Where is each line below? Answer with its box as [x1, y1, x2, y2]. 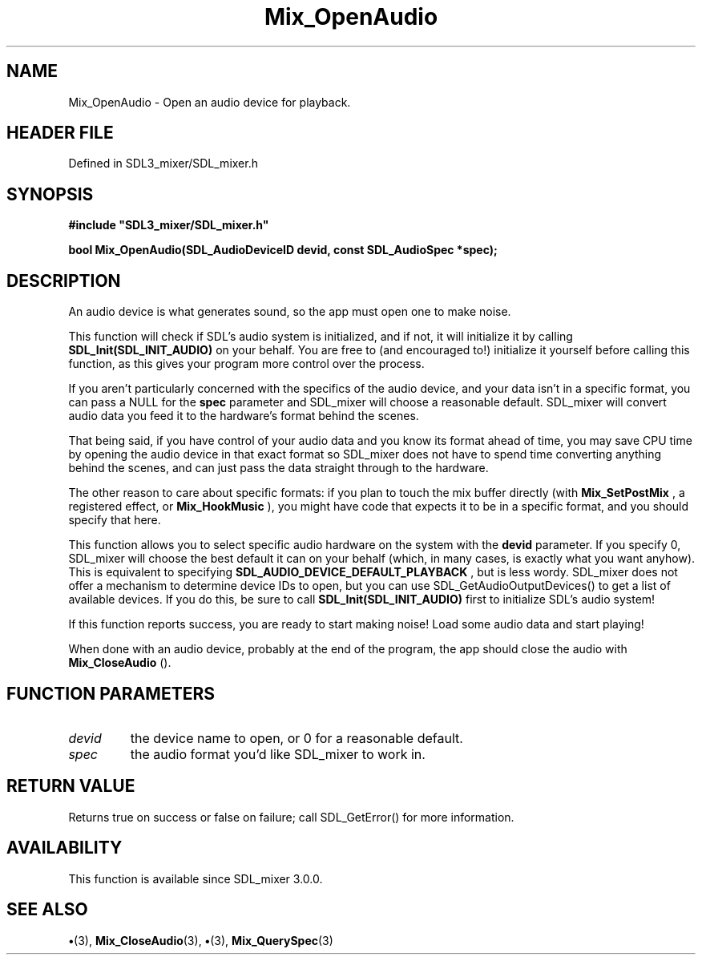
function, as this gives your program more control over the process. [68, 357, 425, 371]
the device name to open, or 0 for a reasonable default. [130, 729, 463, 746]
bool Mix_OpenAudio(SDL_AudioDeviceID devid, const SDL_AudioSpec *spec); [68, 243, 498, 257]
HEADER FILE [6, 123, 114, 143]
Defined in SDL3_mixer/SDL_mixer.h [68, 156, 258, 171]
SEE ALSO [6, 899, 88, 920]
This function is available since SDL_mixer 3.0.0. [68, 871, 323, 886]
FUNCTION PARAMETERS [6, 683, 215, 704]
